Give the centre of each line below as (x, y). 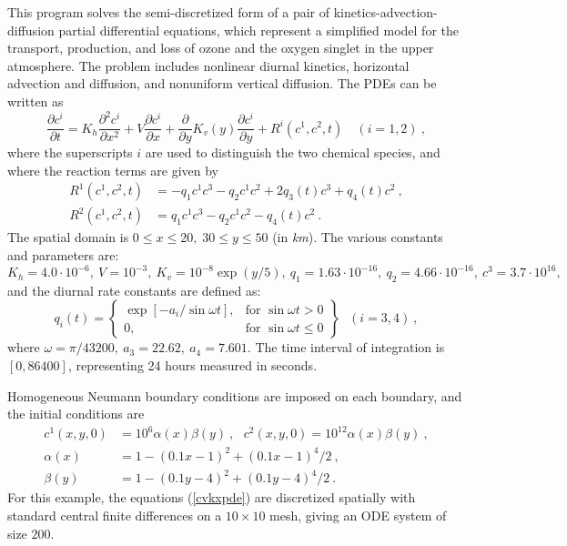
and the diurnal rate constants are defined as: (134, 290)
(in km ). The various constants (358, 237)
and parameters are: (63, 254)
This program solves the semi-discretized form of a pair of (169, 12)
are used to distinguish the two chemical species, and (293, 152)
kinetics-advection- (385, 12)
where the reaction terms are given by (113, 170)
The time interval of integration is (350, 347)
